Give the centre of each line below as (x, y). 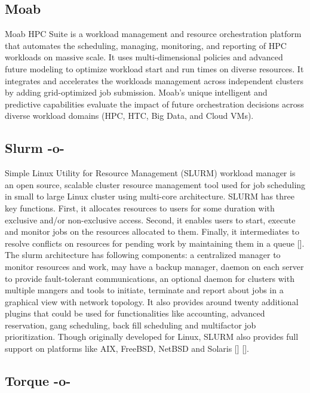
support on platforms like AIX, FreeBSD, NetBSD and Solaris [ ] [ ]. (127, 349)
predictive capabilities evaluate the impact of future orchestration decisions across (154, 104)
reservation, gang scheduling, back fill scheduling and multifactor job (131, 325)
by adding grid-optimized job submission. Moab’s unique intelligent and (136, 92)
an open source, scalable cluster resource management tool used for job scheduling (155, 184)
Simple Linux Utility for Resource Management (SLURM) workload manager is (150, 173)
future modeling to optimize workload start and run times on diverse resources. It (154, 68)
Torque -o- (38, 381)
